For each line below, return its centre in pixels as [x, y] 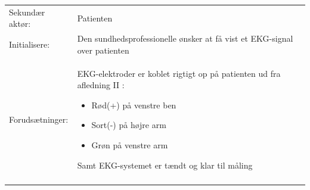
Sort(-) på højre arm [129, 125]
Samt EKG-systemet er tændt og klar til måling [165, 165]
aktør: [20, 24]
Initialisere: [30, 44]
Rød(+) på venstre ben [134, 105]
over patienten [103, 50]
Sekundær [27, 12]
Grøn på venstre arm [130, 145]
